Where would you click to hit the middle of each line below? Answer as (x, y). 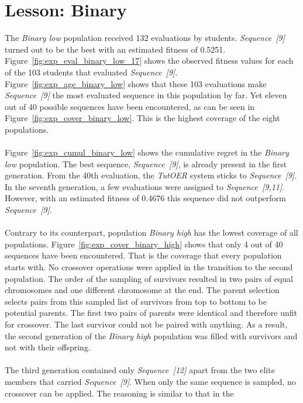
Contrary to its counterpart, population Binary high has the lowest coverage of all (151, 232)
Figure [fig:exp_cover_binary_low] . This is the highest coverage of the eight (142, 118)
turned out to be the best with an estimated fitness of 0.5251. (115, 49)
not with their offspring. (48, 347)
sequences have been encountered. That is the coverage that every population (143, 255)
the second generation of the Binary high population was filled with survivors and (151, 335)
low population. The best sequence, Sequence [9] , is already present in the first (146, 163)
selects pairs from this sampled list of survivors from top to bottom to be (136, 301)
